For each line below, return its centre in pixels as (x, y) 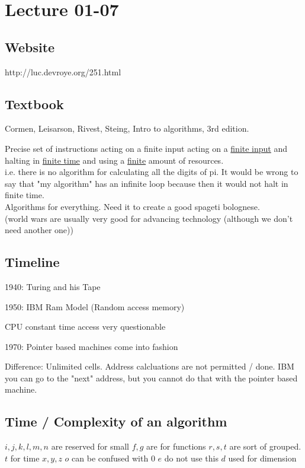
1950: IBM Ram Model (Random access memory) (95, 306)
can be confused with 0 (113, 458)
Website (30, 47)
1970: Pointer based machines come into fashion (91, 346)
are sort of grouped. (265, 446)
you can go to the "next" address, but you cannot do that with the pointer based (151, 378)
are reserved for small (90, 446)
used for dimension (262, 458)
